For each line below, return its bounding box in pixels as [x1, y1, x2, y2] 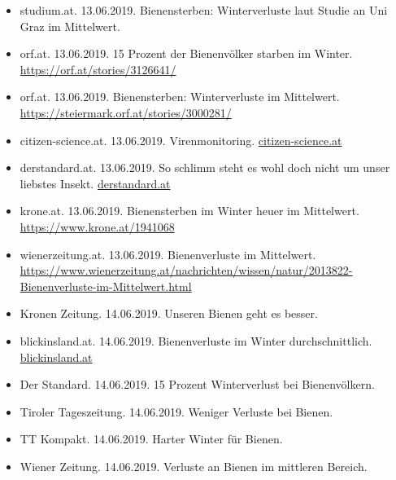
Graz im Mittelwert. [20, 17, 120, 34]
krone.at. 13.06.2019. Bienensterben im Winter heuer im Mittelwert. [20, 202, 359, 219]
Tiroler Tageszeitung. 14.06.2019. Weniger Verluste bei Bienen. [20, 403, 333, 420]
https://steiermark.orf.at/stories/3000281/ [20, 103, 232, 121]
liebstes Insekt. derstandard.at [20, 174, 171, 192]
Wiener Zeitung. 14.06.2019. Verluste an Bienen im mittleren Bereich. [20, 457, 368, 474]
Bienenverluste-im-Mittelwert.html [20, 277, 192, 294]
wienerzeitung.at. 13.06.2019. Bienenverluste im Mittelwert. [20, 245, 316, 262]
